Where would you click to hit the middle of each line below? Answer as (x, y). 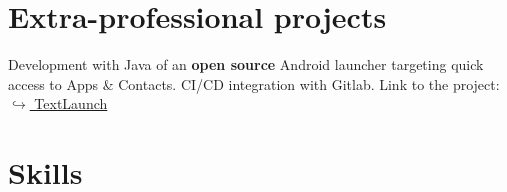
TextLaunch (71, 103)
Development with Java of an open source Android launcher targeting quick (246, 64)
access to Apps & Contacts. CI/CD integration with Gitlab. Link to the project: (254, 83)
